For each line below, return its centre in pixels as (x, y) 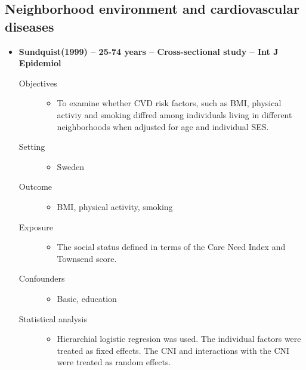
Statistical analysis (53, 318)
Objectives (38, 83)
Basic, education (87, 298)
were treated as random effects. (114, 362)
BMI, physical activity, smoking (115, 206)
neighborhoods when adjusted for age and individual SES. (163, 126)
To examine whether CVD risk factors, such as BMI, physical (169, 103)
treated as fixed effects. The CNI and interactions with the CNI (173, 350)
